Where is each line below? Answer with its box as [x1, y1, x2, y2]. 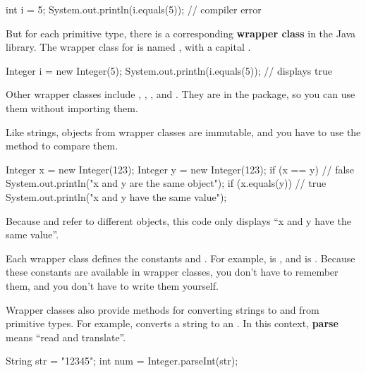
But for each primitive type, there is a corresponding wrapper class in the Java [6, 25, 356, 40]
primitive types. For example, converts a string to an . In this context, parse [6, 316, 338, 331]
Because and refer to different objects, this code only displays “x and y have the [6, 213, 351, 228]
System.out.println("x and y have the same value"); [6, 189, 227, 204]
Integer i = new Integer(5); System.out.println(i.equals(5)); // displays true [6, 63, 332, 78]
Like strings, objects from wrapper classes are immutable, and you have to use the [6, 124, 361, 139]
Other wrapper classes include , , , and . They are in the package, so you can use [6, 87, 355, 102]
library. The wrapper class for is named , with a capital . [6, 39, 251, 54]
